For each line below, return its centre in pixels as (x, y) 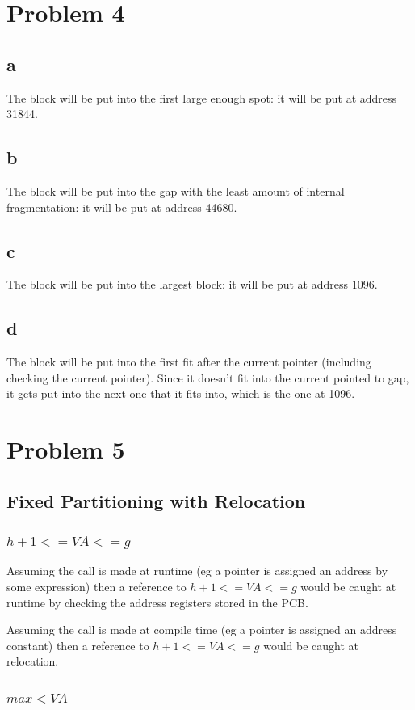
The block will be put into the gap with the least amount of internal (176, 190)
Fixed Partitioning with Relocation (156, 500)
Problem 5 (66, 449)
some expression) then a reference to (96, 586)
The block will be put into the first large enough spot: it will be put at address (202, 97)
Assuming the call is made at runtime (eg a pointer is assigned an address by (197, 571)
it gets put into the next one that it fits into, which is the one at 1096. (181, 393)
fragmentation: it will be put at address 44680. (122, 207)
